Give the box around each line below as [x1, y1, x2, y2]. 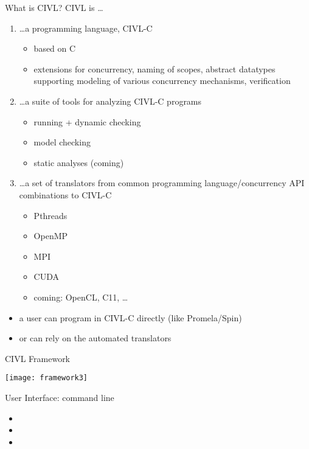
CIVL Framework [5, 352, 71, 364]
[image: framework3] [5, 374, 88, 383]
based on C [33, 42, 76, 55]
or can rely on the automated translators [19, 332, 172, 344]
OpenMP [33, 229, 68, 242]
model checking [33, 136, 91, 148]
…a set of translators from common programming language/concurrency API [19, 176, 305, 189]
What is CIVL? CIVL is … [5, 1, 103, 13]
